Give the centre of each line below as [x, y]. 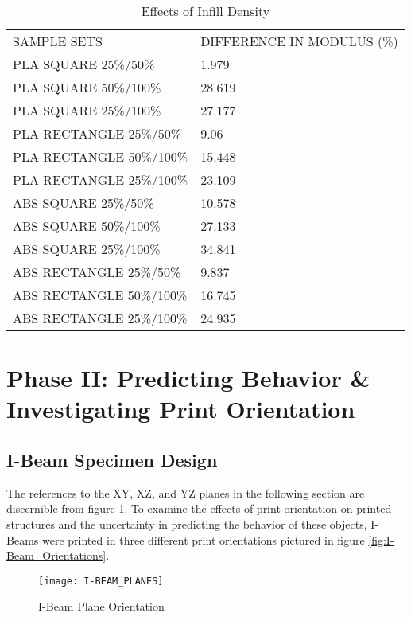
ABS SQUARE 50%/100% [87, 226]
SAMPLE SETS [58, 41]
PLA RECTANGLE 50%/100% [101, 156]
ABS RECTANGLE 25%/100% [100, 318]
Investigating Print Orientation [181, 409]
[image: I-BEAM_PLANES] [101, 581]
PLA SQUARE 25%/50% [84, 64]
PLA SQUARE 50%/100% [87, 87]
